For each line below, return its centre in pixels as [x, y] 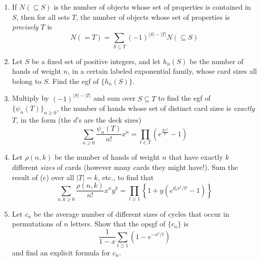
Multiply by [31, 98]
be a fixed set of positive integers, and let [96, 61]
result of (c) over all [43, 177]
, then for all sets [43, 17]
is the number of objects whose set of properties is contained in [152, 7]
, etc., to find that [126, 177]
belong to [27, 81]
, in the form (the [43, 120]
